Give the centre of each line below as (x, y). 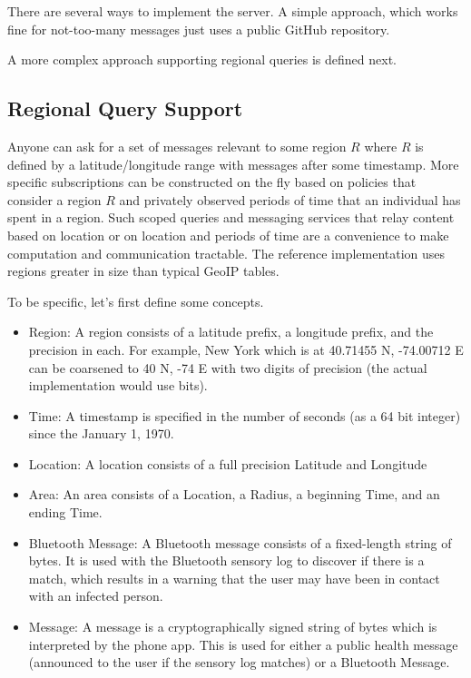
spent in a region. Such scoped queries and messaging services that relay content (231, 217)
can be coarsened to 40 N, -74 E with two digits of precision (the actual (228, 367)
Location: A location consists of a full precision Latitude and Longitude (228, 463)
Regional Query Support (125, 108)
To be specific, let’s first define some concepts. (136, 301)
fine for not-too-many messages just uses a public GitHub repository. (199, 29)
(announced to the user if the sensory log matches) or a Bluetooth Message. (239, 662)
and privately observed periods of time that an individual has (290, 199)
